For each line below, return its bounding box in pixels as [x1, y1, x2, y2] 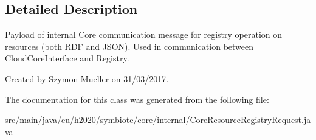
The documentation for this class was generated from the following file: [5, 93, 269, 105]
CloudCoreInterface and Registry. [5, 52, 129, 65]
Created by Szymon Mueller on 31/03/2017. [5, 72, 169, 85]
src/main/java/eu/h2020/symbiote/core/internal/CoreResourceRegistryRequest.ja [5, 113, 311, 126]
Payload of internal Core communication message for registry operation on [5, 28, 283, 41]
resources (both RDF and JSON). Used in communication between [5, 40, 254, 52]
